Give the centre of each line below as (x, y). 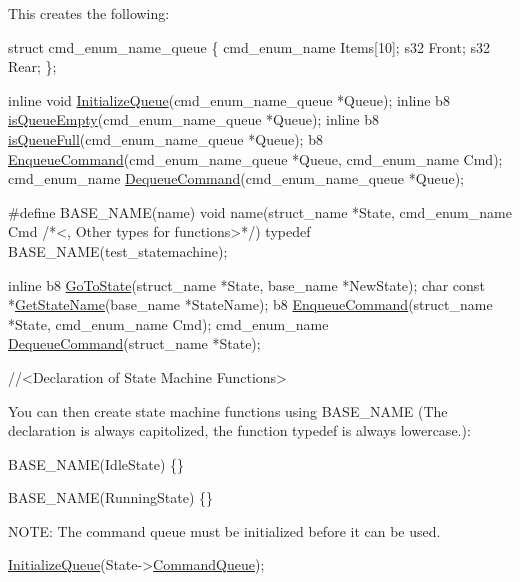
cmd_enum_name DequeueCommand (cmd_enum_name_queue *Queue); (236, 178)
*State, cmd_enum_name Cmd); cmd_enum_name (168, 323)
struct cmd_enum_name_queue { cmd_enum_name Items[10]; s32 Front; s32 (249, 46)
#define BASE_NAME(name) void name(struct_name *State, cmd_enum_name (260, 211)
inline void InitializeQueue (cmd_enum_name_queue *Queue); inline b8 (229, 99)
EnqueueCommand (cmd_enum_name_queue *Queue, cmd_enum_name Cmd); (255, 158)
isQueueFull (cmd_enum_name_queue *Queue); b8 (165, 138)
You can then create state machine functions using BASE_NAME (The (228, 410)
